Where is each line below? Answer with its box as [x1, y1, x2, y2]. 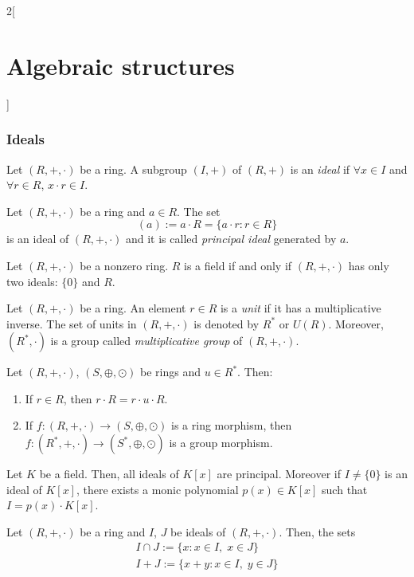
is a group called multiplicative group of [50, 332, 243, 349]
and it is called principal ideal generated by [125, 230, 337, 247]
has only [348, 257, 389, 273]
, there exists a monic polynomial [76, 481, 239, 497]
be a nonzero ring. [80, 257, 169, 273]
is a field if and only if [184, 257, 292, 273]
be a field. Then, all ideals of [39, 465, 179, 482]
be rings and [140, 363, 201, 380]
